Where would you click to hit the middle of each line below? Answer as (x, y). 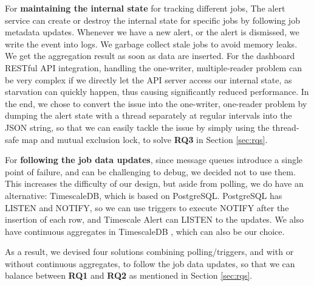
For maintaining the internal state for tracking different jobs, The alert (145, 8)
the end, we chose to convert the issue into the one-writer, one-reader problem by (156, 103)
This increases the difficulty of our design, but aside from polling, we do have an (154, 183)
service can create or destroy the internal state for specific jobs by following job (152, 20)
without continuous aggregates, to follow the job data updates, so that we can (150, 263)
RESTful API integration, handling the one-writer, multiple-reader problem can (153, 67)
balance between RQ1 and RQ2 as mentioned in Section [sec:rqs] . (129, 275)
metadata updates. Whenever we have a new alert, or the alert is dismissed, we (152, 32)
